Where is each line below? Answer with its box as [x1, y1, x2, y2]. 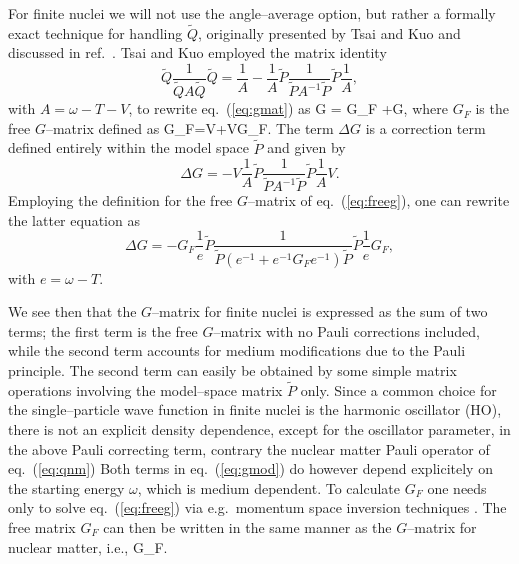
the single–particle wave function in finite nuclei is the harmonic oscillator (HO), [8, 399, 502, 420]
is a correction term [365, 117, 486, 138]
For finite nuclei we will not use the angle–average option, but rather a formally [8, 3, 496, 23]
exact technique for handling [8, 22, 183, 43]
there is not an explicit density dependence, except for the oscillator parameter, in [8, 418, 511, 439]
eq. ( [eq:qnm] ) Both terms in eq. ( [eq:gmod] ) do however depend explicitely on [8, 458, 493, 479]
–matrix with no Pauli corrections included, [213, 320, 480, 341]
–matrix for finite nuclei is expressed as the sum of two [152, 301, 488, 322]
